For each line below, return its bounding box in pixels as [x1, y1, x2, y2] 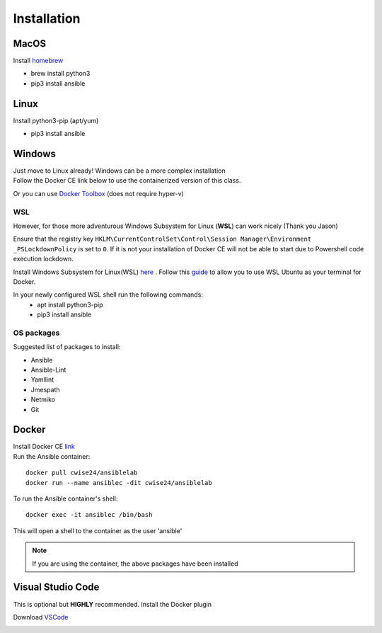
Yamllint [30, 375, 54, 384]
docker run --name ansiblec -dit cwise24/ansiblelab [25, 479, 212, 486]
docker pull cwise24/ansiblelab [25, 469, 138, 477]
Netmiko [30, 395, 56, 404]
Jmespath [30, 385, 60, 394]
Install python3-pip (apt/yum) [13, 116, 99, 125]
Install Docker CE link [13, 443, 76, 451]
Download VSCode [13, 612, 69, 621]
